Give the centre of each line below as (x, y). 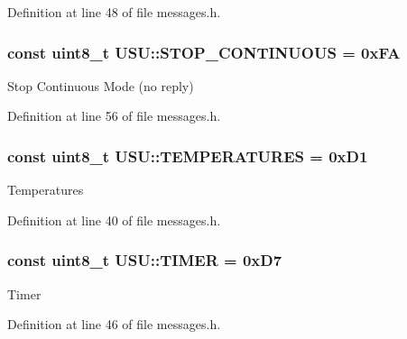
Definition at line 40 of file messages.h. (114, 220)
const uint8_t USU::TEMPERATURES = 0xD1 (188, 156)
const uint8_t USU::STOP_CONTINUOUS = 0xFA (204, 52)
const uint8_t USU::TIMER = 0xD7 (145, 260)
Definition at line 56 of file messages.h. (114, 116)
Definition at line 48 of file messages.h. (114, 12)
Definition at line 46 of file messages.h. (114, 324)
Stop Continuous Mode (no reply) (101, 85)
